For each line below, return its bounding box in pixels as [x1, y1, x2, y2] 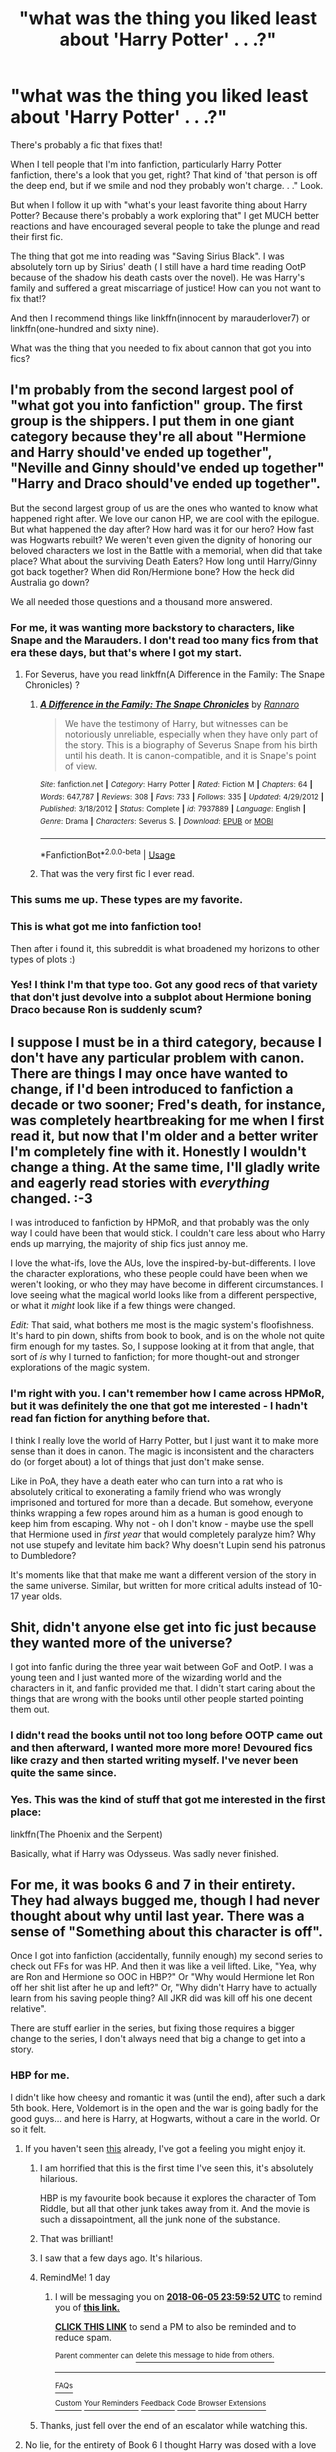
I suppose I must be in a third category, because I [10, 1033, 322, 1051]
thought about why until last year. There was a [10, 1908, 305, 1924]
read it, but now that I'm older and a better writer [10, 1127, 319, 1144]
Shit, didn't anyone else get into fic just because [10, 1618, 317, 1636]
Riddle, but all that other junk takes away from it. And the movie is [39, 2202, 310, 2214]
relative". [10, 2003, 47, 2015]
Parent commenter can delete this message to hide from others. [54, 2350, 275, 2361]
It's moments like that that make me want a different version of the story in [10, 1568, 317, 1581]
